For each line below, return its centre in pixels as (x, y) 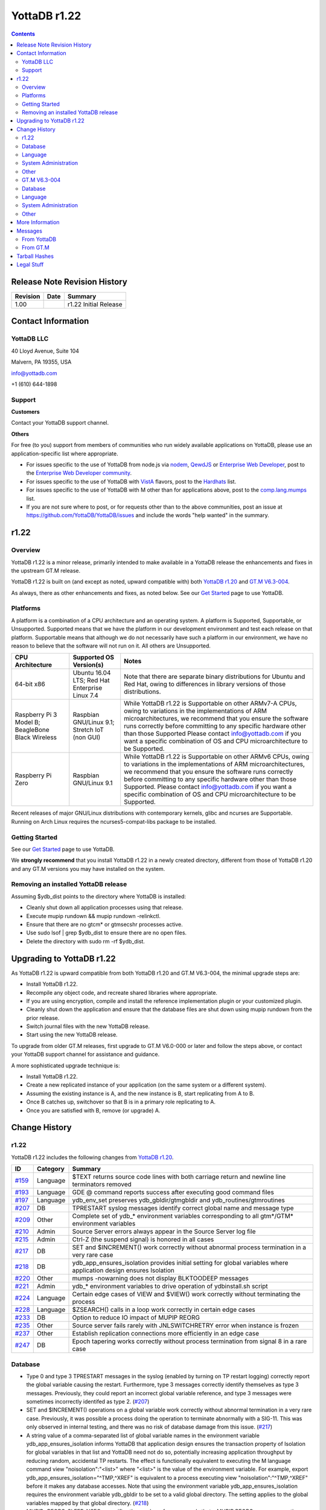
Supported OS (94, 657)
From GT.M (36, 248)
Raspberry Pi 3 (36, 715)
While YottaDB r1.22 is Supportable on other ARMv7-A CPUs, (210, 704)
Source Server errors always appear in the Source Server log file (164, 1232)
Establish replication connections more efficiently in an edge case (166, 1334)
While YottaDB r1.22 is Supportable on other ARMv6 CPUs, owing (217, 757)
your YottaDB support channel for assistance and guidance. (85, 1055)
